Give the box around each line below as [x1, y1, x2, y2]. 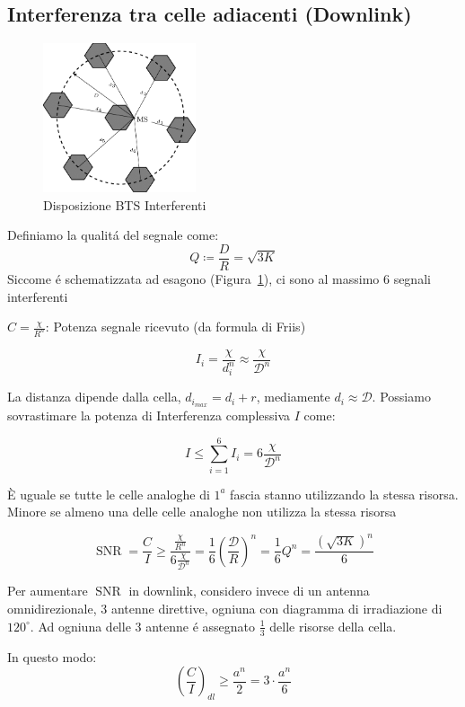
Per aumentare [7, 581, 88, 600]
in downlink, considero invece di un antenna [128, 581, 370, 600]
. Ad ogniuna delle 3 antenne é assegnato [30, 616, 256, 635]
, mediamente [256, 387, 330, 406]
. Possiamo [372, 387, 431, 406]
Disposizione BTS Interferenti [43, 195, 206, 214]
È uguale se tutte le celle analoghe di [7, 484, 210, 503]
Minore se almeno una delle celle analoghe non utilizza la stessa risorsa [7, 502, 397, 521]
